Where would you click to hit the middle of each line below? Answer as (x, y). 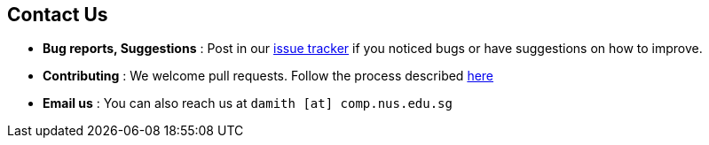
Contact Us (58, 15)
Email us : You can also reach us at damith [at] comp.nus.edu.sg (248, 103)
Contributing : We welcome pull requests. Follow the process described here (268, 76)
